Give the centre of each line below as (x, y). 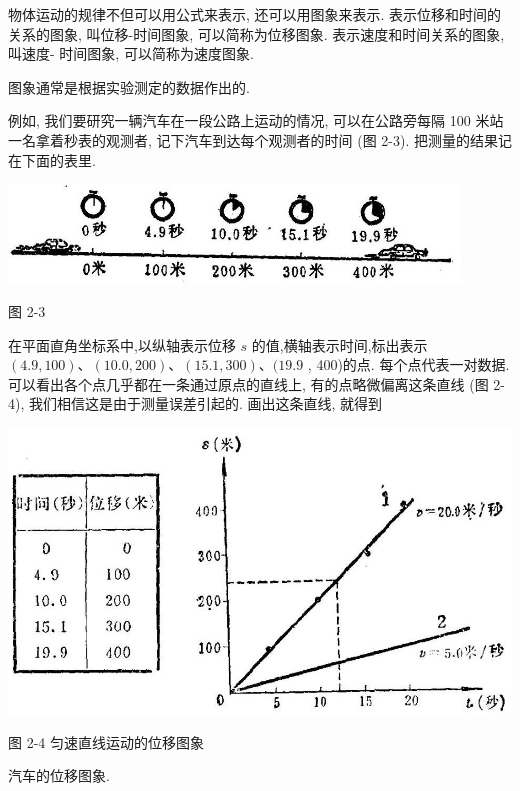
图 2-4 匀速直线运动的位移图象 (106, 741)
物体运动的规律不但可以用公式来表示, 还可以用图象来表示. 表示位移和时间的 (255, 14)
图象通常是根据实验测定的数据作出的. (129, 86)
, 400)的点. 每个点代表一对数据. (408, 364)
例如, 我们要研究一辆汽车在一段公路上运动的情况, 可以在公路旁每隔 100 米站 (256, 120)
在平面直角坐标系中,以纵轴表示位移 (122, 344)
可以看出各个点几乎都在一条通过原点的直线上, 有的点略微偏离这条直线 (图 (248, 383)
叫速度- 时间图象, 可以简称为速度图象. (131, 53)
